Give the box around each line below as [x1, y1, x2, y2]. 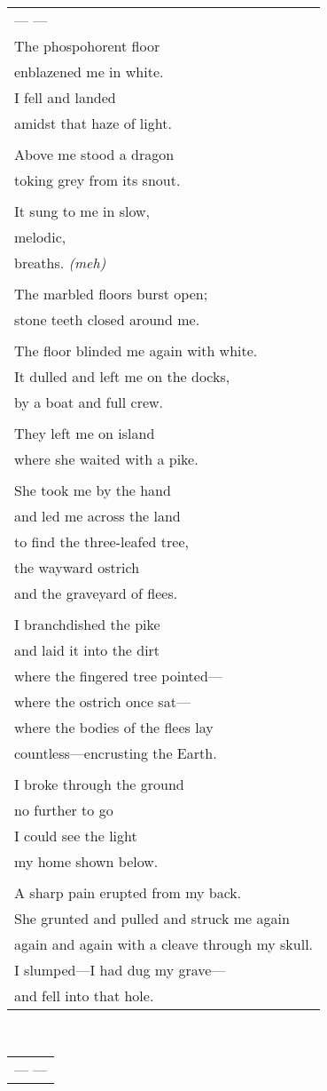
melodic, [14, 227, 66, 247]
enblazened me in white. [14, 61, 164, 82]
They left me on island [14, 423, 155, 443]
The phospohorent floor [14, 36, 160, 56]
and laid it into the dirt [14, 640, 160, 660]
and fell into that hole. [14, 985, 154, 1006]
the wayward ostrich [14, 557, 140, 577]
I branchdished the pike [14, 614, 160, 634]
